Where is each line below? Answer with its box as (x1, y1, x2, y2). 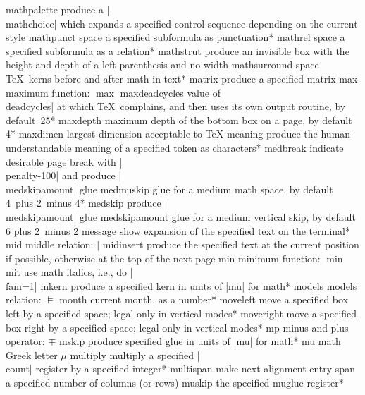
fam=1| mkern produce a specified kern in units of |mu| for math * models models (6, 278, 357, 293)
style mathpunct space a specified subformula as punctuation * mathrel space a (6, 30, 345, 44)
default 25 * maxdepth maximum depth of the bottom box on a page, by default (6, 112, 352, 127)
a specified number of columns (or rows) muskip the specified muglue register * (6, 375, 344, 390)
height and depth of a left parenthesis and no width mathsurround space (6, 57, 319, 72)
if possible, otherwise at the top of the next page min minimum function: (6, 250, 321, 265)
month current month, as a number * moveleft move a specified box (59, 292, 349, 307)
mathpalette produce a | (6, 2, 110, 16)
